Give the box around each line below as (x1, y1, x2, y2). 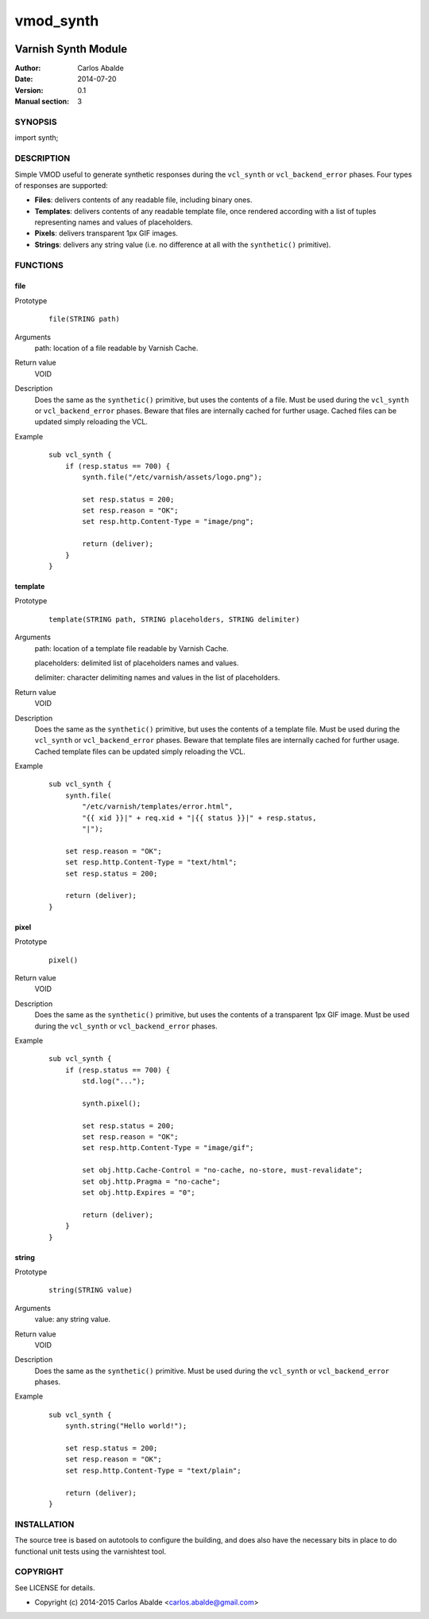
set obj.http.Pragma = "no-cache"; (82, 1176, 221, 1186)
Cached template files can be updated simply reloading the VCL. (34, 747, 245, 756)
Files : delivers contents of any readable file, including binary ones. (34, 195, 253, 205)
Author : (14, 64, 41, 73)
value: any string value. (34, 1314, 111, 1324)
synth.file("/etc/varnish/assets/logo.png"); (82, 472, 262, 482)
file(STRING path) (48, 314, 121, 324)
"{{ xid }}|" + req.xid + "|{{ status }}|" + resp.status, (82, 813, 317, 822)
